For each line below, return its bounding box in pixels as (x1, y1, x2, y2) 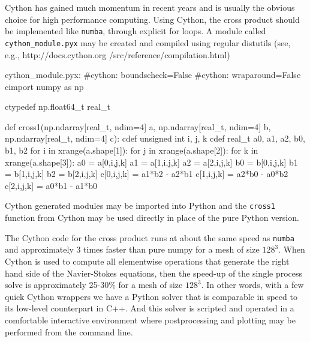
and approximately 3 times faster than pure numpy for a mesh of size (5, 243, 260, 256)
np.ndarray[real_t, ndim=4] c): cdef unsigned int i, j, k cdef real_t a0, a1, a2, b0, (5, 132, 305, 145)
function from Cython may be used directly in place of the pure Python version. (5, 211, 299, 224)
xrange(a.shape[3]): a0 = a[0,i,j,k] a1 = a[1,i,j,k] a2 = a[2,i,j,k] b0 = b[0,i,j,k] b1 (5, 155, 298, 168)
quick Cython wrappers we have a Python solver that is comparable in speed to (5, 290, 297, 302)
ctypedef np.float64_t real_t (5, 100, 110, 113)
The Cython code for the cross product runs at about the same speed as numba (5, 231, 294, 244)
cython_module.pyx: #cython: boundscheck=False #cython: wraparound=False (5, 68, 301, 81)
